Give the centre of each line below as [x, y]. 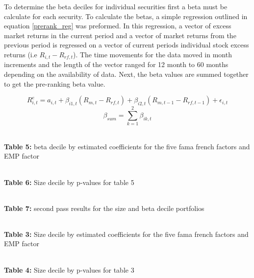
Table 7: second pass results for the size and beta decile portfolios [104, 208]
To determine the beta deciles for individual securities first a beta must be [116, 6]
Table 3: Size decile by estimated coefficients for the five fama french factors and [126, 234]
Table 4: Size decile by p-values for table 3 [69, 269]
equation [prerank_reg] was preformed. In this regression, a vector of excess [118, 26]
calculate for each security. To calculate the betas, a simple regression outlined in [126, 16]
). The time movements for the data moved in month [152, 54]
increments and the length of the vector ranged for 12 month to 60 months [116, 64]
